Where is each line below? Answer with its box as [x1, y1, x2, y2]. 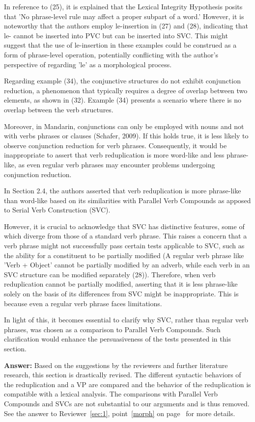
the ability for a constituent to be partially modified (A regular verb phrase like [4, 250, 244, 260]
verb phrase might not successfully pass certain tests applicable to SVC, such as [4, 240, 245, 251]
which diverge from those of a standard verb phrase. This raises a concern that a [4, 231, 247, 241]
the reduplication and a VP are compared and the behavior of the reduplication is [4, 379, 251, 389]
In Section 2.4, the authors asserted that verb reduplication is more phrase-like [4, 185, 241, 196]
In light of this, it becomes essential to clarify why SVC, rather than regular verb [4, 315, 249, 325]
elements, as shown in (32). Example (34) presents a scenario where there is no [4, 95, 242, 105]
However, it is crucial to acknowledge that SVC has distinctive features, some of [4, 221, 245, 231]
